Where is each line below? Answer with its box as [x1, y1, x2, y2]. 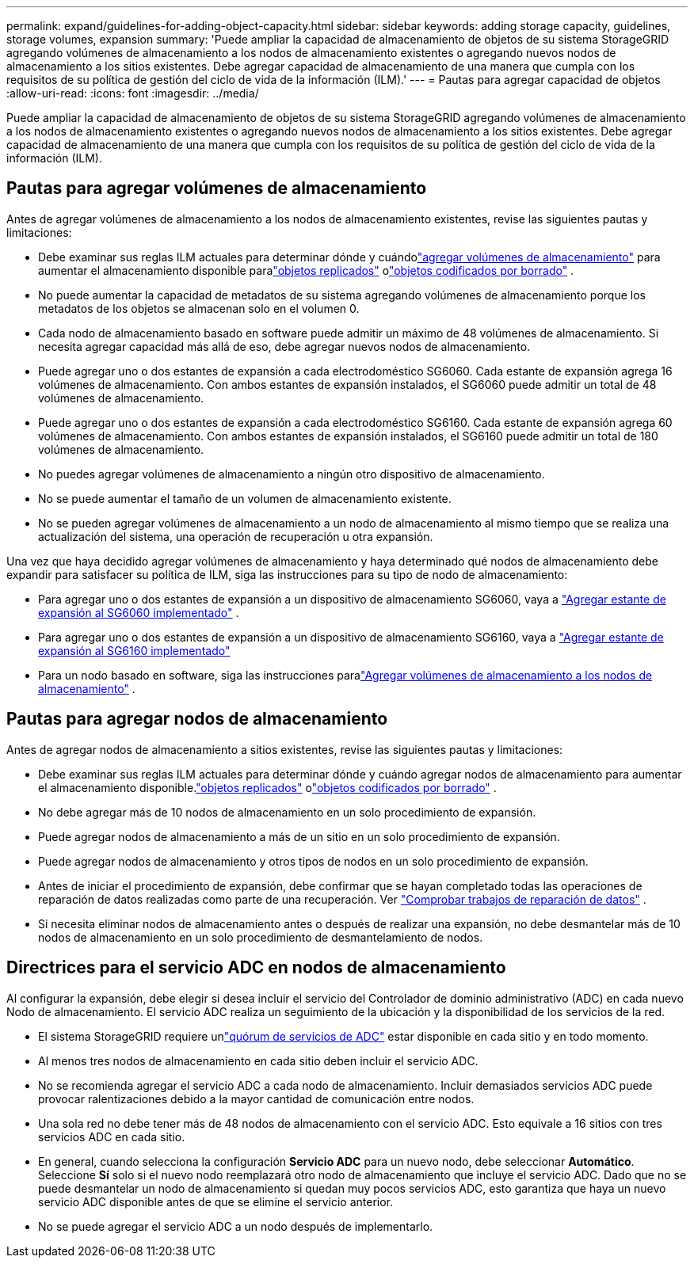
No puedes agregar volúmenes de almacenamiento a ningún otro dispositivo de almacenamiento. [38, 466, 545, 481]
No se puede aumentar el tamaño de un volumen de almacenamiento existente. [38, 491, 452, 505]
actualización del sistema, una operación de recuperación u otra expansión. [38, 529, 433, 543]
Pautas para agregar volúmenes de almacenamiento [6, 178, 427, 199]
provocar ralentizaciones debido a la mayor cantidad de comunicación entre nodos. [38, 1091, 475, 1106]
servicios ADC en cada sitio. [38, 1129, 185, 1144]
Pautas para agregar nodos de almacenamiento [6, 709, 388, 729]
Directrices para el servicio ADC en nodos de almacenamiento [6, 958, 506, 978]
